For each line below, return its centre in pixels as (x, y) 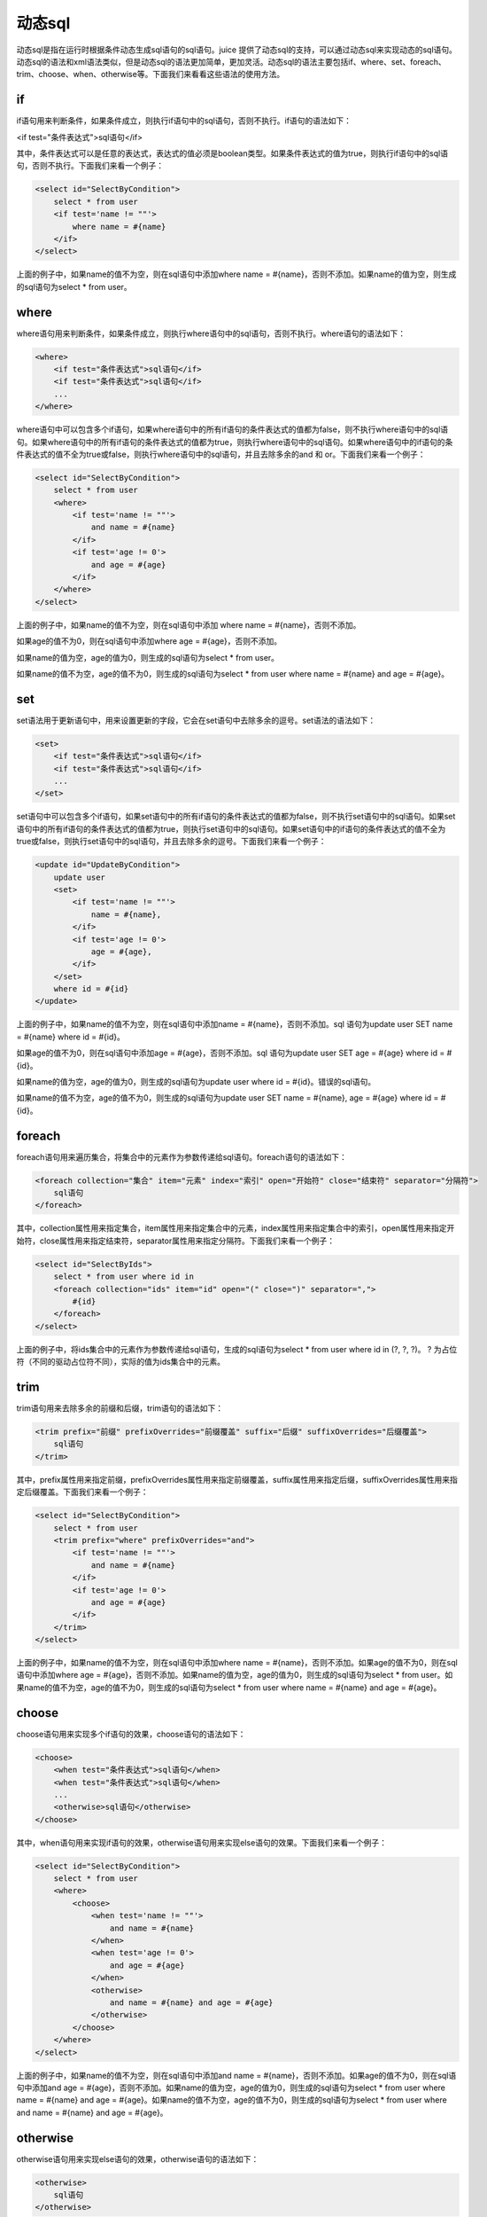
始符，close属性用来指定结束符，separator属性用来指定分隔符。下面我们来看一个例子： (176, 1241)
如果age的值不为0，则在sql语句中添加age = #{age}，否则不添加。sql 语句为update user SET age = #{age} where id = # (234, 1053)
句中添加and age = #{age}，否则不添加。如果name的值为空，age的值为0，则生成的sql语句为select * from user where (231, 2088)
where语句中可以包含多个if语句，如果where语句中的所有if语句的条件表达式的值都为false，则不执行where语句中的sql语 (232, 429)
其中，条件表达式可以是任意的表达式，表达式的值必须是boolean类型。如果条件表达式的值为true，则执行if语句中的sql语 (232, 153)
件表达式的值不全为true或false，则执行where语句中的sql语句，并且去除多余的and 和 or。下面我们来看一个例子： (221, 454)
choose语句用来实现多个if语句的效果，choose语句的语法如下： (131, 1734)
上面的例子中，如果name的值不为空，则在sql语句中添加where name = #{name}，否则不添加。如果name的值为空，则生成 (236, 274)
